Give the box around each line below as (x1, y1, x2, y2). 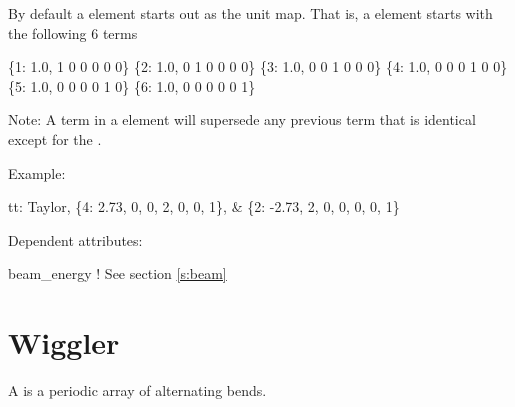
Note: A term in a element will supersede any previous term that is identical (8, 109, 476, 130)
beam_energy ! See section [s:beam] (8, 263, 227, 284)
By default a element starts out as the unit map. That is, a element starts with (8, 3, 493, 23)
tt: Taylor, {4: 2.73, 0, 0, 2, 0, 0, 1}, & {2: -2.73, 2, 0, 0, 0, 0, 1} (8, 196, 400, 217)
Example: (8, 162, 66, 183)
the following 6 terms (8, 22, 138, 43)
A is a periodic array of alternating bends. (8, 380, 267, 401)
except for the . (8, 128, 102, 149)
